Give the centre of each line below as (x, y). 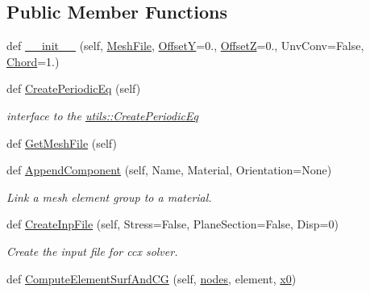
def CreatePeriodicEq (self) (74, 88)
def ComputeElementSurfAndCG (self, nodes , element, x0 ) (152, 278)
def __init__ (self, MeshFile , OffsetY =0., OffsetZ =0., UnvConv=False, (185, 46)
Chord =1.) (33, 61)
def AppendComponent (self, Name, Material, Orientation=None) (169, 170)
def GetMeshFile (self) (62, 142)
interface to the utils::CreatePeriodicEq (102, 115)
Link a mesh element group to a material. (109, 197)
